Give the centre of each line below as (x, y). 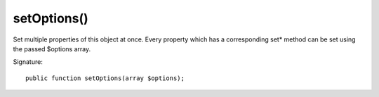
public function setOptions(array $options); (105, 78)
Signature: (28, 62)
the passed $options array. (52, 48)
